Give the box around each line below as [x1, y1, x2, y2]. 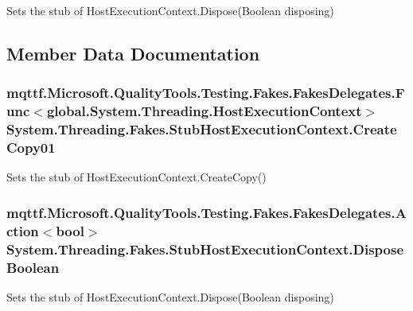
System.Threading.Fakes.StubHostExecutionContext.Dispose [6, 239, 404, 259]
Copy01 [6, 138, 56, 157]
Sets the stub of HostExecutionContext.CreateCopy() [6, 169, 267, 185]
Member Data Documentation [6, 41, 260, 65]
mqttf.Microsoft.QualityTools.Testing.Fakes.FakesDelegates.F [6, 83, 405, 103]
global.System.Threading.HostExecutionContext [46, 101, 362, 121]
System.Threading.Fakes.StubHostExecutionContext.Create [6, 119, 397, 139]
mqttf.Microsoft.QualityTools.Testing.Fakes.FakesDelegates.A [6, 202, 407, 222]
